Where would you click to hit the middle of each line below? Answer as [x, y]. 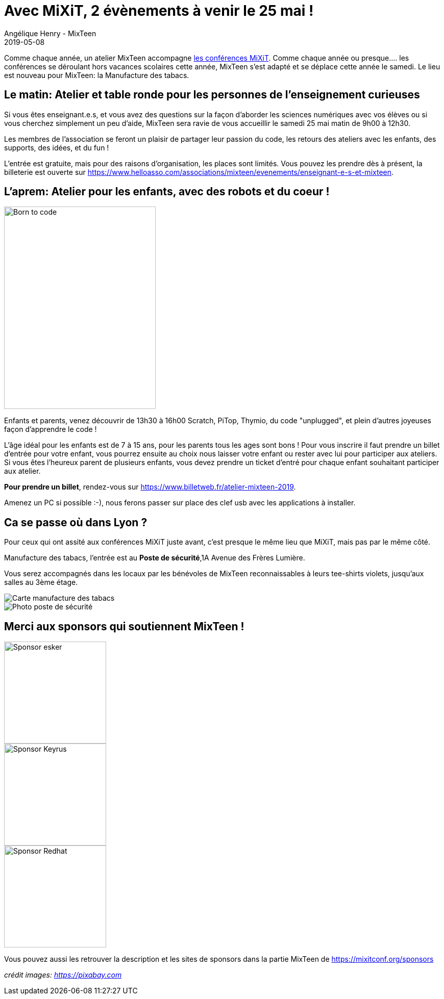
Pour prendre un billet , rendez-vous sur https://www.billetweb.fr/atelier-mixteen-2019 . [150, 487]
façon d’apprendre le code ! [51, 429]
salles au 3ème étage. [41, 582]
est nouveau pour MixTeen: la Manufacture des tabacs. [97, 75]
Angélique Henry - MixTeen [50, 33]
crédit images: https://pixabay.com [63, 975]
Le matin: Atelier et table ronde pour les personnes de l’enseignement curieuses [212, 95]
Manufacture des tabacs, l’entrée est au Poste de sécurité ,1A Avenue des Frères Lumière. [155, 558]
